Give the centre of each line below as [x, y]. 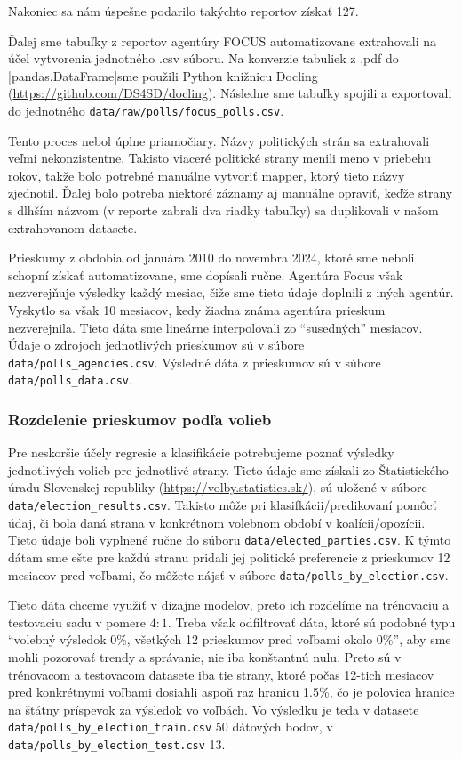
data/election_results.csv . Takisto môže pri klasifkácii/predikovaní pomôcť [223, 505]
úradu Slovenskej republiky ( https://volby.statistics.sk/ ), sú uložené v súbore [218, 487]
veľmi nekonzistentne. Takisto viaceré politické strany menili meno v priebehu [219, 158]
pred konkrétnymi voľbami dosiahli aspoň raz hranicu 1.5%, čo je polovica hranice [231, 692]
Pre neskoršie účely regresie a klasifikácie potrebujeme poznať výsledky [201, 452]
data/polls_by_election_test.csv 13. [117, 744]
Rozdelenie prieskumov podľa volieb [140, 419]
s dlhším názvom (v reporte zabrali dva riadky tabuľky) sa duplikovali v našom [223, 210]
